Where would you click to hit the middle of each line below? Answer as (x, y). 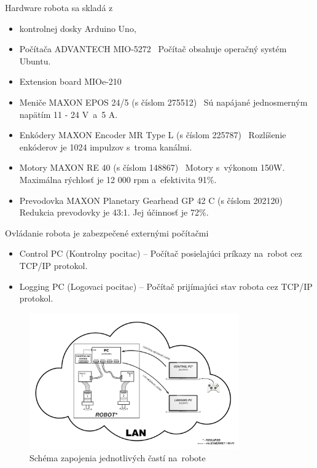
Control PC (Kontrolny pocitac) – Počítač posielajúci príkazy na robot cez (161, 253)
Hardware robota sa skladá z (59, 7)
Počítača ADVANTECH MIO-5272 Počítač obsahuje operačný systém (153, 49)
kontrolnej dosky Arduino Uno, (78, 28)
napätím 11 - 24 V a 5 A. (68, 114)
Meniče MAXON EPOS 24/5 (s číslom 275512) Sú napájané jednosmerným (163, 102)
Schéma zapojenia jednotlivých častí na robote (118, 457)
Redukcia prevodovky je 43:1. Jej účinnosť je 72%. (114, 212)
